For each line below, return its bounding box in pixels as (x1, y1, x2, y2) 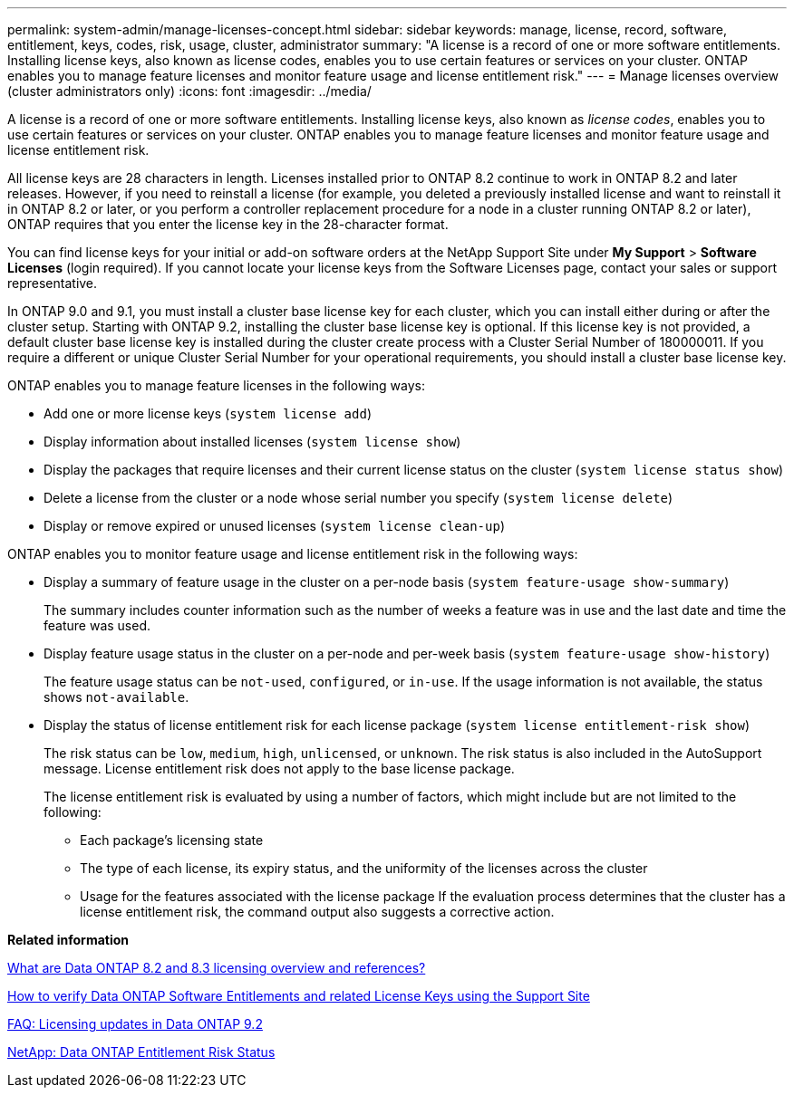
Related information (7, 932, 130, 947)
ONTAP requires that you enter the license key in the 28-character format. (7, 216, 449, 232)
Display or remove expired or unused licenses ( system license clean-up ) (44, 518, 506, 533)
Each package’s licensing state (80, 832, 264, 848)
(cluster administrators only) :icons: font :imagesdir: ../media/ (7, 83, 372, 99)
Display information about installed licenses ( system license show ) (44, 434, 461, 449)
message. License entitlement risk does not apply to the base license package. (44, 761, 515, 776)
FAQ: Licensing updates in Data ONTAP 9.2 (7, 1016, 263, 1032)
